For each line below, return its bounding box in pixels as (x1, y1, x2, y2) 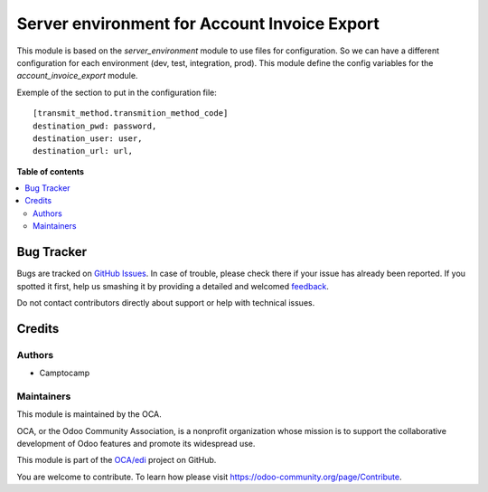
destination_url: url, (33, 146, 134, 156)
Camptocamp (39, 367, 90, 379)
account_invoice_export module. (16, 71, 138, 81)
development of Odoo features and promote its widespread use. (16, 439, 256, 449)
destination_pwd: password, (33, 120, 157, 131)
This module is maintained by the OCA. (16, 409, 162, 420)
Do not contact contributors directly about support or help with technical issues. (16, 297, 315, 307)
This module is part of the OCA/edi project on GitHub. (16, 455, 217, 466)
